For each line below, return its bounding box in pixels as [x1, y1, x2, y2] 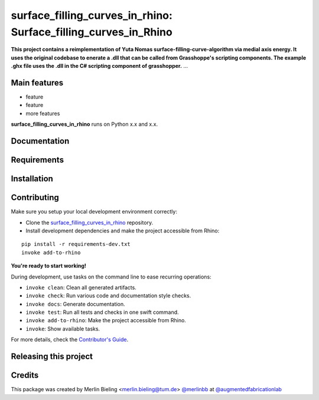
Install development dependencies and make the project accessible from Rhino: [25, 227, 220, 234]
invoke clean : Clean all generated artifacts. [25, 284, 137, 291]
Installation [11, 174, 53, 184]
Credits [11, 371, 39, 381]
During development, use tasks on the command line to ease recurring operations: [11, 273, 212, 280]
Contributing [11, 192, 59, 203]
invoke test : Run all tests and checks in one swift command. [25, 309, 180, 316]
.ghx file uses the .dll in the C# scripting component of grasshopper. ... [11, 63, 188, 70]
